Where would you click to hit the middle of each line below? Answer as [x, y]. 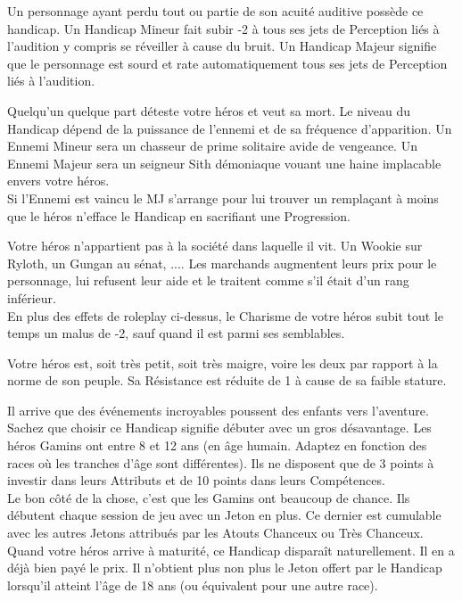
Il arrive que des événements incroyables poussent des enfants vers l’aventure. [218, 410]
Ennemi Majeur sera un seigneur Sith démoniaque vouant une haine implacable [224, 163]
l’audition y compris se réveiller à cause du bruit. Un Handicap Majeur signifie [222, 46]
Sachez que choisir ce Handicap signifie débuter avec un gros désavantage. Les [219, 428]
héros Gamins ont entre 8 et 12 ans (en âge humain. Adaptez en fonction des [217, 445]
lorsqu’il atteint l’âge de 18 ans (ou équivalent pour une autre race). [193, 585]
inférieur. [32, 297]
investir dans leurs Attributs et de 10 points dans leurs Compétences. [196, 480]
